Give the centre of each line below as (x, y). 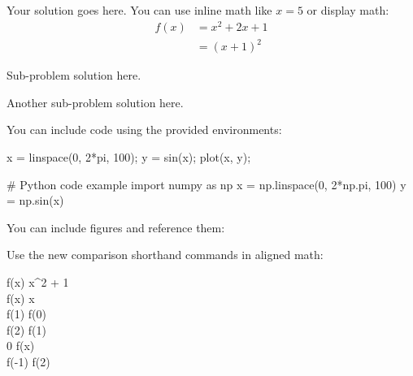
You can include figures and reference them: (116, 227)
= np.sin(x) (35, 200)
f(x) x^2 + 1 (38, 281)
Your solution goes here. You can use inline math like (139, 10)
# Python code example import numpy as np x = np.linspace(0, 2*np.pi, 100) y (206, 184)
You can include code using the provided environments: (144, 130)
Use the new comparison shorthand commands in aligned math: (165, 255)
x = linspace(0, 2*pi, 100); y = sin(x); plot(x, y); (129, 157)
